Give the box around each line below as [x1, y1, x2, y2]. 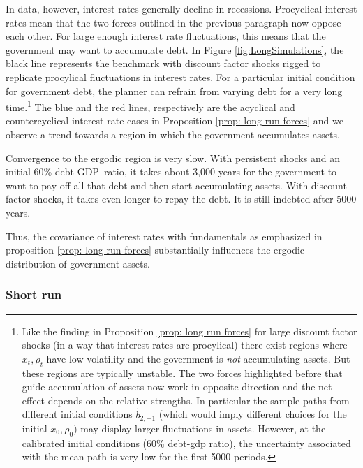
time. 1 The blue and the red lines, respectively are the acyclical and [6, 98, 295, 114]
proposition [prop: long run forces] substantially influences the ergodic [6, 242, 305, 257]
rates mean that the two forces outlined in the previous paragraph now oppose [6, 15, 341, 29]
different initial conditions [22, 407, 133, 421]
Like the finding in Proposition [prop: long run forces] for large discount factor [22, 323, 357, 338]
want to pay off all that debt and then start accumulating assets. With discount [6, 177, 347, 192]
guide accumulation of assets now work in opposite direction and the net [22, 379, 332, 394]
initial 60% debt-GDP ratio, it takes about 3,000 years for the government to [6, 164, 337, 179]
